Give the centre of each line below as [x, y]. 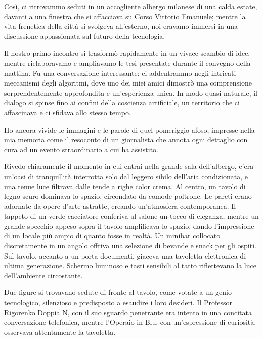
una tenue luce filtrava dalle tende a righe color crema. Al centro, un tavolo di [125, 186]
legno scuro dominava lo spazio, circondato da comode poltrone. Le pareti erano [128, 196]
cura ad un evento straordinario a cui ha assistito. [81, 149]
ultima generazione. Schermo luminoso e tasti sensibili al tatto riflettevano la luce [130, 265]
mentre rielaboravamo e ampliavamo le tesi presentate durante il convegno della [127, 62]
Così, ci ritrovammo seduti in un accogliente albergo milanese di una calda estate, [131, 6]
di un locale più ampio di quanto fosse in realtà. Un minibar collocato [112, 236]
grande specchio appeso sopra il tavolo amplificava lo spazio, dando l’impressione [129, 225]
